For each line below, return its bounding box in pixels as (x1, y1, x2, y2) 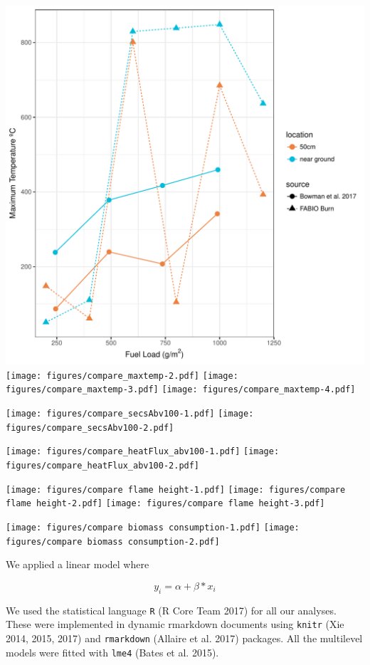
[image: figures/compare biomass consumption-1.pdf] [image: (6, 522, 300, 533)
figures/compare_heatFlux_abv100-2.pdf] (6, 460, 200, 471)
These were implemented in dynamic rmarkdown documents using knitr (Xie (6, 617, 344, 632)
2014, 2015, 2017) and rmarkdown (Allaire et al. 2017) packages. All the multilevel (6, 630, 363, 645)
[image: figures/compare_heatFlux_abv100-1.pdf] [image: (6, 446, 280, 457)
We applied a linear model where (6, 557, 149, 572)
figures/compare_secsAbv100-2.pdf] (6, 422, 174, 433)
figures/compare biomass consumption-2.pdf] (6, 536, 220, 547)
